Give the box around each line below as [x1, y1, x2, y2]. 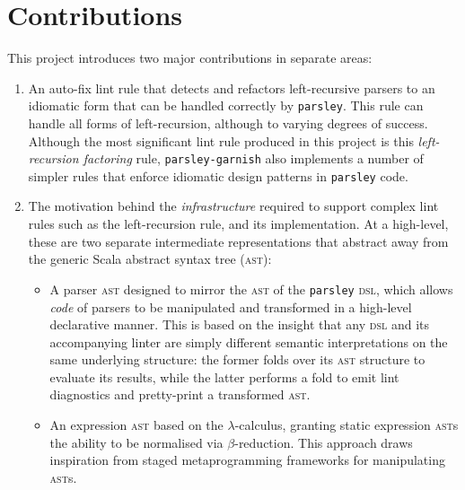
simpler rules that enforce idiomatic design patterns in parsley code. [28, 166, 408, 185]
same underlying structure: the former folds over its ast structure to [49, 350, 426, 369]
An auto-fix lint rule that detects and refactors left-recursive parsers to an [28, 78, 435, 97]
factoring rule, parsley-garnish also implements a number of [83, 149, 424, 168]
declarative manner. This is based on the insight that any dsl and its [49, 315, 430, 334]
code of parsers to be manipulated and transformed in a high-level [49, 297, 412, 316]
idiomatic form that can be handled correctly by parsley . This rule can [28, 96, 424, 115]
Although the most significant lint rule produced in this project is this [28, 131, 414, 150]
